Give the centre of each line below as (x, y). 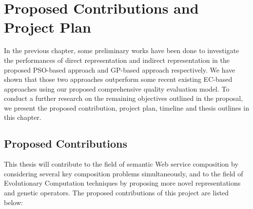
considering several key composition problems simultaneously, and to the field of (124, 173)
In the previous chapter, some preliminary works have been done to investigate (122, 50)
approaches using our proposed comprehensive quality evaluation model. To (117, 88)
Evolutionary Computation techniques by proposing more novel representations (122, 183)
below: (13, 202)
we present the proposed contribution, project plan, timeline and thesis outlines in (127, 107)
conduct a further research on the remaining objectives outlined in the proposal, (124, 98)
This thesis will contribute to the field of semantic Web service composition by (121, 164)
